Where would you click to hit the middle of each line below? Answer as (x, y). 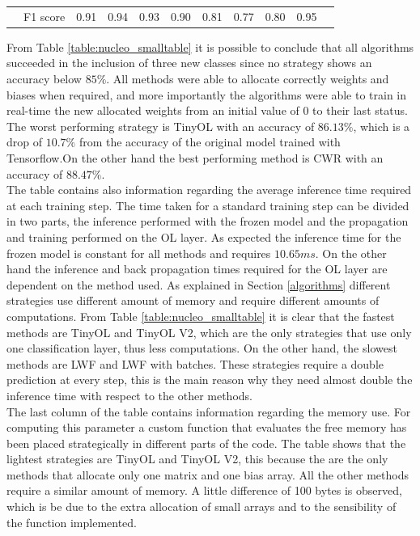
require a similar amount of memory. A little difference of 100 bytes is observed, (204, 490)
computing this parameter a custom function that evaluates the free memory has (207, 427)
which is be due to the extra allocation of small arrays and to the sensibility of (202, 506)
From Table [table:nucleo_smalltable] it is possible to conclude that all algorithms (210, 46)
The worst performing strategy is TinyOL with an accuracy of (161, 126)
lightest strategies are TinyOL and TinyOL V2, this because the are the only (197, 459)
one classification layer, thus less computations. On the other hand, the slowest (202, 348)
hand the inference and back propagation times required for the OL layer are (197, 269)
